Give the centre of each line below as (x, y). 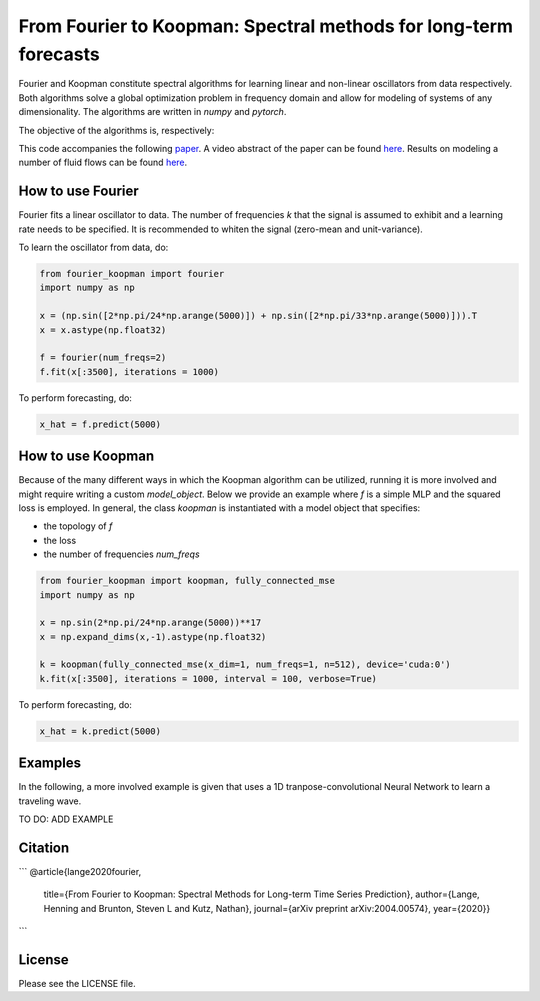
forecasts (59, 54)
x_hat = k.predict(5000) (100, 731)
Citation (44, 847)
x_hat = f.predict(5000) (100, 424)
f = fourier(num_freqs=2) (103, 358)
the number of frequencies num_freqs (121, 554)
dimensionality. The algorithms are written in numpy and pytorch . (152, 112)
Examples (50, 763)
